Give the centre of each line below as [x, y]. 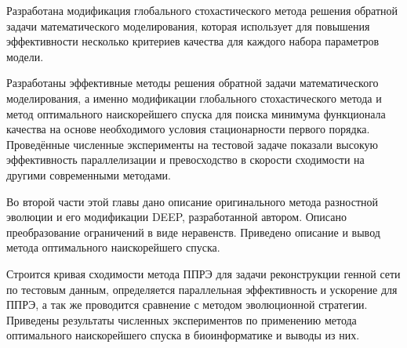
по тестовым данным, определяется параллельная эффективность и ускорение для [202, 289]
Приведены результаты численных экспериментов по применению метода [182, 319]
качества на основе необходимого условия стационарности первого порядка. [188, 129]
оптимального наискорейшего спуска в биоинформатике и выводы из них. [183, 335]
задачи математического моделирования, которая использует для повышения [188, 25]
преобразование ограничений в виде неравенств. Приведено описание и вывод [193, 232]
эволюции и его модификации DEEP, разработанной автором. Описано [176, 217]
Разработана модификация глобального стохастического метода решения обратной [202, 10]
